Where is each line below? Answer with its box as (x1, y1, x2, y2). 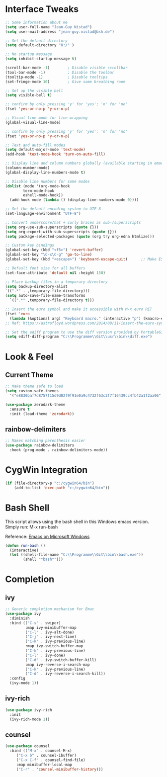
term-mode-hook (23, 188, 55, 193)
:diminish (9, 615, 30, 621)
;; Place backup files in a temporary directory (5, 279, 108, 284)
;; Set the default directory (5, 38, 68, 43)
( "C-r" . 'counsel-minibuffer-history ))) (16, 767, 103, 772)
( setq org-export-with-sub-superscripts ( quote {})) (5, 229, 117, 234)
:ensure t (9, 407, 30, 412)
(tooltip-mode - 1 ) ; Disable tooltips (5, 75, 108, 80)
